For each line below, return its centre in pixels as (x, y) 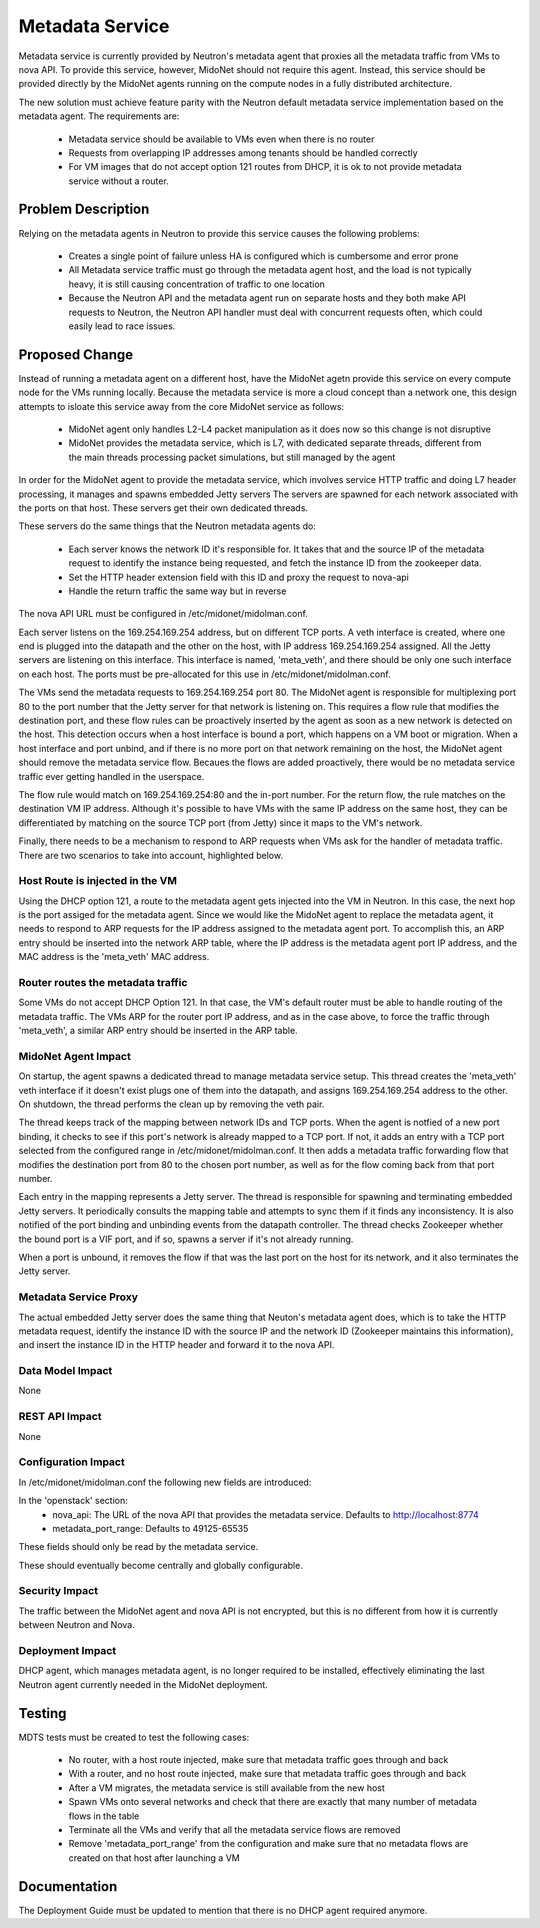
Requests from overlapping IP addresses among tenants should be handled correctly (243, 152)
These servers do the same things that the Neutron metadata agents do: (167, 526)
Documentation (68, 1886)
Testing (42, 1713)
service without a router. (118, 181)
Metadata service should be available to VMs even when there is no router (221, 139)
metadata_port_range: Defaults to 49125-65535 (150, 1528)
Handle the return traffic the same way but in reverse (177, 591)
